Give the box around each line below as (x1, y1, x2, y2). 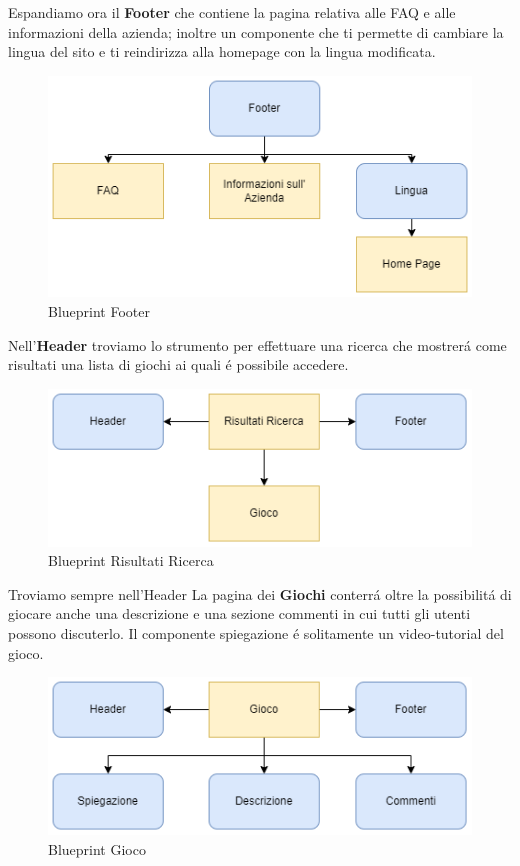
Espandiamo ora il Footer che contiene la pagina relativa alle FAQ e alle (8, 2, 456, 22)
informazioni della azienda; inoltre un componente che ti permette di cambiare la (8, 21, 504, 42)
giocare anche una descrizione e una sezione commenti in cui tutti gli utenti (8, 603, 471, 624)
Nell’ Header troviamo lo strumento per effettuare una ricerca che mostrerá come (8, 334, 507, 355)
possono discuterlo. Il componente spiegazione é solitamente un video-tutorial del (8, 623, 504, 644)
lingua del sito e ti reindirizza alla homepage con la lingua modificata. (8, 41, 436, 62)
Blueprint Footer (48, 301, 150, 322)
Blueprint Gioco (48, 838, 146, 859)
